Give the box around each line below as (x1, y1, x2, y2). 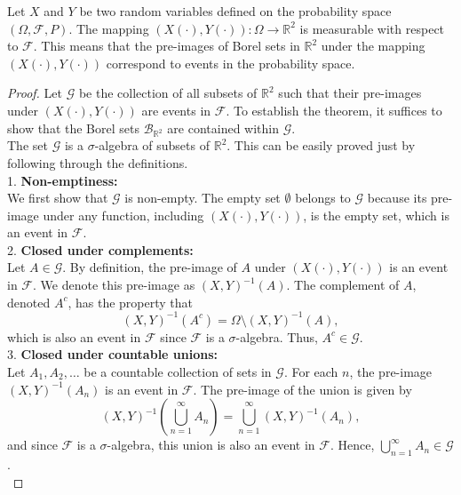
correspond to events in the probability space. (106, 53, 355, 72)
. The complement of (286, 275, 400, 294)
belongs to (295, 188, 351, 207)
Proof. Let (7, 84, 62, 102)
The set (7, 136, 48, 155)
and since (7, 435, 58, 454)
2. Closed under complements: (7, 240, 194, 259)
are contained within (167, 118, 279, 137)
